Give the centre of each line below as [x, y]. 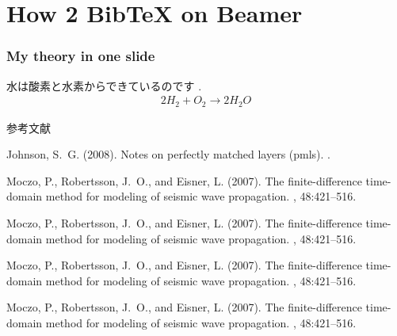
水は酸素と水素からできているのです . [104, 85]
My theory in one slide [81, 56]
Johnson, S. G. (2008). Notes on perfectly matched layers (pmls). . [169, 154]
